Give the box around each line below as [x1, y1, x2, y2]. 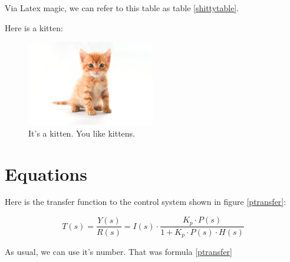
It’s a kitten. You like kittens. [28, 127, 135, 139]
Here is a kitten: [5, 21, 63, 34]
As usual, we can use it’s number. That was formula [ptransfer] [5, 245, 232, 257]
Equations [5, 161, 87, 185]
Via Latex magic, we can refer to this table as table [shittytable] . [5, 2, 239, 14]
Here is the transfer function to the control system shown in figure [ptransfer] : [5, 195, 286, 208]
